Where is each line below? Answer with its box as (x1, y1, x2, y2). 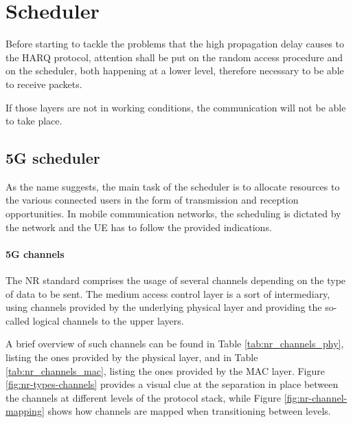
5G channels (5, 246, 65, 261)
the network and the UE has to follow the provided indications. (5, 219, 272, 234)
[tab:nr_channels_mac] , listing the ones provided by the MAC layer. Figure (5, 363, 325, 378)
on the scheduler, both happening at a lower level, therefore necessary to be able (5, 63, 344, 78)
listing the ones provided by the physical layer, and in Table (5, 350, 258, 365)
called (5, 313, 30, 327)
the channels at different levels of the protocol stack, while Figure (5, 390, 282, 404)
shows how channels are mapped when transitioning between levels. (47, 404, 331, 418)
